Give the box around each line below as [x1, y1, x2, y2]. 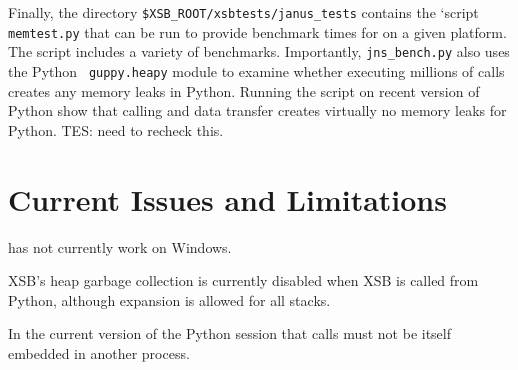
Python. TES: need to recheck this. [8, 119, 224, 140]
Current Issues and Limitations [8, 178, 447, 219]
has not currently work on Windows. [8, 236, 232, 257]
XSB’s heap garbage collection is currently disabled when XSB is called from [8, 270, 479, 291]
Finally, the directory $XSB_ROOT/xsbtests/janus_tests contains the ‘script [8, 2, 479, 22]
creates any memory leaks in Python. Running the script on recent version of [8, 80, 480, 101]
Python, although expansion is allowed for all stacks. [8, 289, 331, 310]
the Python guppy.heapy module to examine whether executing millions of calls [8, 60, 505, 81]
